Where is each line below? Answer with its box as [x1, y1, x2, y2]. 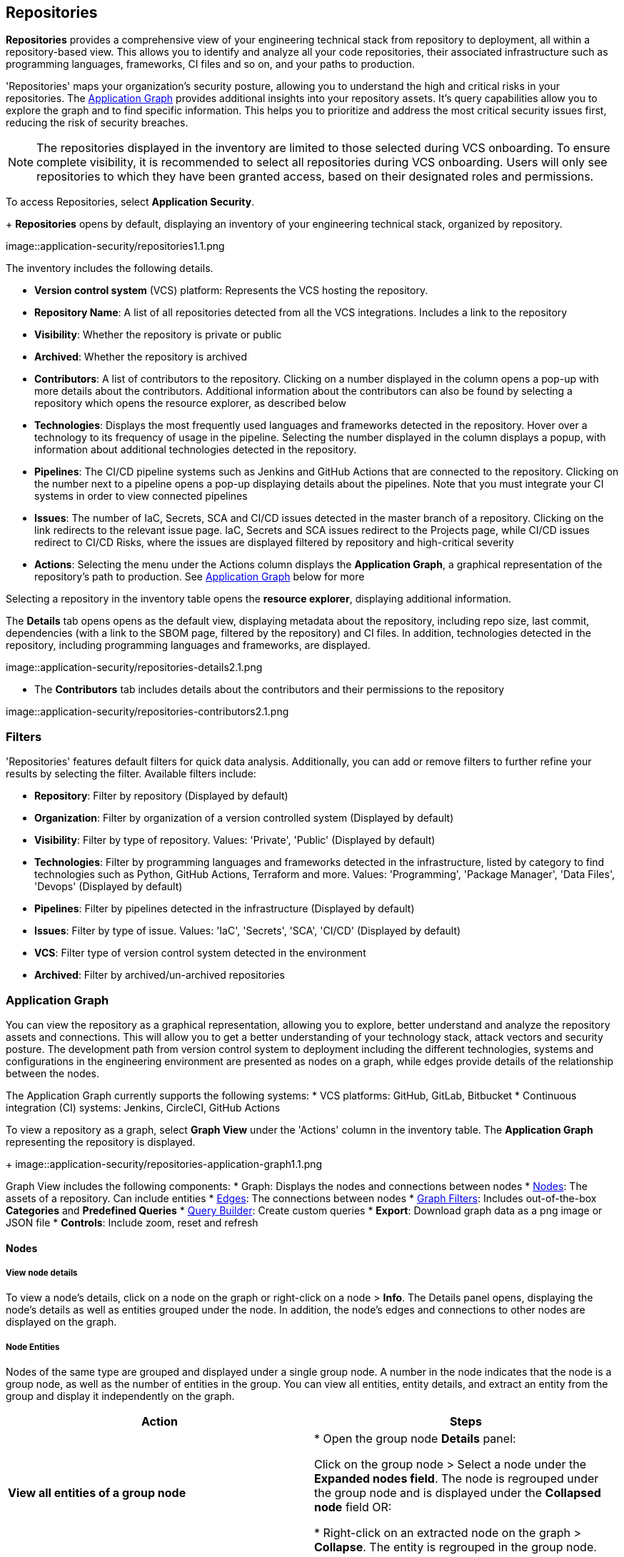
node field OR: [314, 1500, 392, 1515]
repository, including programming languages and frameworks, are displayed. [6, 639, 371, 652]
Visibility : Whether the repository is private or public [34, 328, 282, 341]
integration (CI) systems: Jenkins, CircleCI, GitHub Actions [6, 1101, 281, 1114]
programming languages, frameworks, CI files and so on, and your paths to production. [6, 58, 415, 71]
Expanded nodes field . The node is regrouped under [314, 1471, 599, 1486]
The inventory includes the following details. [6, 262, 213, 275]
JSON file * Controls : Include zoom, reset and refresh [6, 1216, 258, 1229]
